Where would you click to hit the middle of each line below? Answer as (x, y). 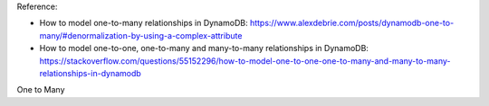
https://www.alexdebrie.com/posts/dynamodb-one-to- (352, 23)
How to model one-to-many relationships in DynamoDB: (144, 23)
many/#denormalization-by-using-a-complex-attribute (141, 35)
